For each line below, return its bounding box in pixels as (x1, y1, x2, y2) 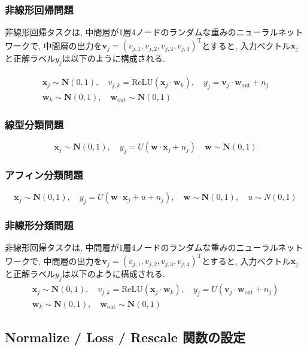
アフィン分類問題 (5, 167, 83, 182)
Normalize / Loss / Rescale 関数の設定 (5, 328, 245, 346)
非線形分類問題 (5, 217, 74, 232)
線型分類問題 (5, 117, 64, 132)
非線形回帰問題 (5, 2, 74, 17)
